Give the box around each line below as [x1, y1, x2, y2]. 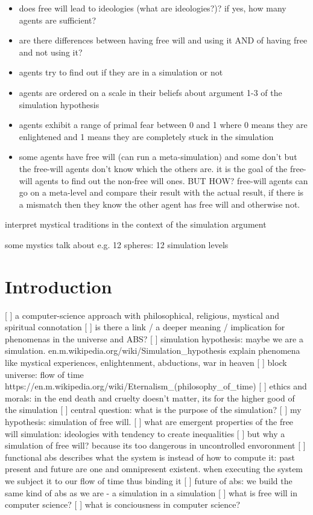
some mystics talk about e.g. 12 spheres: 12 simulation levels [5, 238, 229, 251]
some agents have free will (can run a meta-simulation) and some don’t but [19, 150, 297, 163]
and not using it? [19, 45, 83, 58]
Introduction [5, 273, 112, 298]
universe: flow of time [5, 368, 84, 380]
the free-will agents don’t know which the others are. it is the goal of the [19, 162, 288, 174]
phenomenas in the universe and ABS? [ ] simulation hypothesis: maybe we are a [5, 332, 303, 345]
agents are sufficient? [19, 13, 96, 26]
